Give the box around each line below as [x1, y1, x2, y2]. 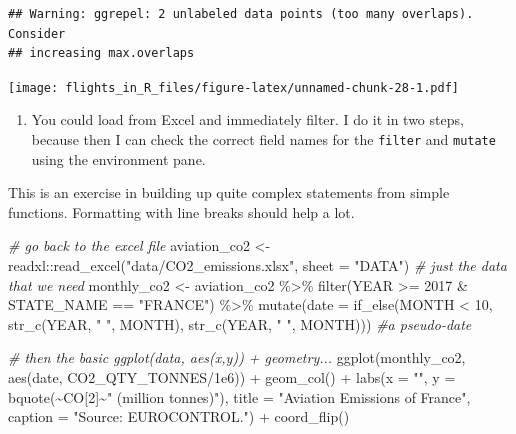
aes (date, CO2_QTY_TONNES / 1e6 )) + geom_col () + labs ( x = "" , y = [8, 367, 456, 388]
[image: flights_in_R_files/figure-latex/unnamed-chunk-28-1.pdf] [8, 80, 460, 95]
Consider [8, 26, 66, 41]
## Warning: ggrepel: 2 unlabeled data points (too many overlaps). [8, 7, 474, 21]
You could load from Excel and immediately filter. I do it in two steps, [31, 109, 464, 130]
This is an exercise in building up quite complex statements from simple [8, 182, 450, 203]
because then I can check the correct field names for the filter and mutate [31, 129, 496, 150]
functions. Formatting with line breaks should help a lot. [8, 201, 355, 222]
